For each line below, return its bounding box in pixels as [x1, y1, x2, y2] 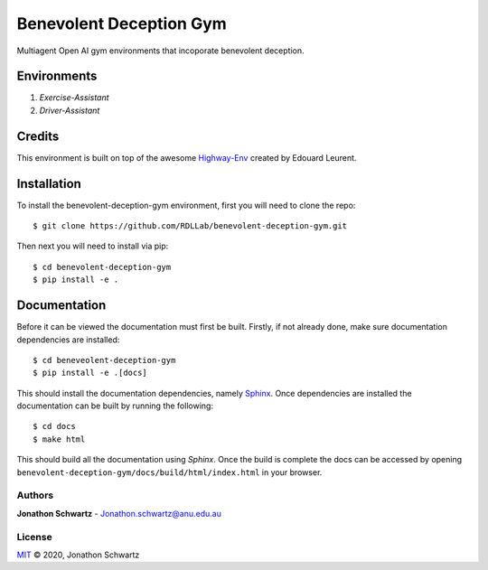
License [16, 530, 53, 543]
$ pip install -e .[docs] [33, 368, 148, 378]
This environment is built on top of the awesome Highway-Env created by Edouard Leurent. [16, 152, 357, 163]
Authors [16, 489, 54, 501]
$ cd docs [33, 421, 76, 432]
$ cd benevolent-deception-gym [33, 262, 172, 272]
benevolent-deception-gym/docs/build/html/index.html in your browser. [16, 466, 323, 478]
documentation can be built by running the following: [16, 400, 214, 411]
